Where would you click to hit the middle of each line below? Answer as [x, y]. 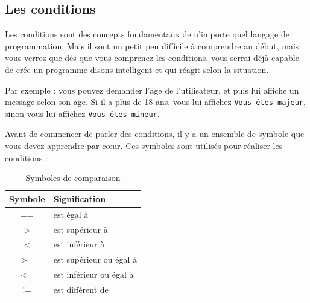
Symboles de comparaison [73, 178]
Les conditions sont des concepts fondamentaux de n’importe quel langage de [147, 34]
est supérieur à [81, 229]
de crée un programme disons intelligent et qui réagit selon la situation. [137, 69]
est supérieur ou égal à [95, 259]
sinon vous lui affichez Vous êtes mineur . [82, 113]
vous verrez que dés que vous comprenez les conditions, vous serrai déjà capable [152, 58]
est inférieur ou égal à [93, 274]
